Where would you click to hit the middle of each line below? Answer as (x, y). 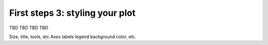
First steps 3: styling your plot (72, 13)
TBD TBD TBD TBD (29, 28)
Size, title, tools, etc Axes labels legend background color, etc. (73, 37)
